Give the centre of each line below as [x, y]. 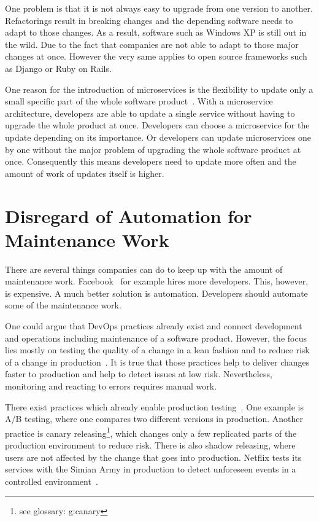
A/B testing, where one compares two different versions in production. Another [154, 419]
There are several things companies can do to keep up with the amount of [144, 269]
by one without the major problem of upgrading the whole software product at [153, 149]
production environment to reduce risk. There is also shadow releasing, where [150, 445]
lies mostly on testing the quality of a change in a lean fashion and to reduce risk [157, 350]
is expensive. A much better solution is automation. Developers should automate [156, 293]
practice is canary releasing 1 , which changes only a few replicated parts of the [151, 432]
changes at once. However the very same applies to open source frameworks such [156, 56]
